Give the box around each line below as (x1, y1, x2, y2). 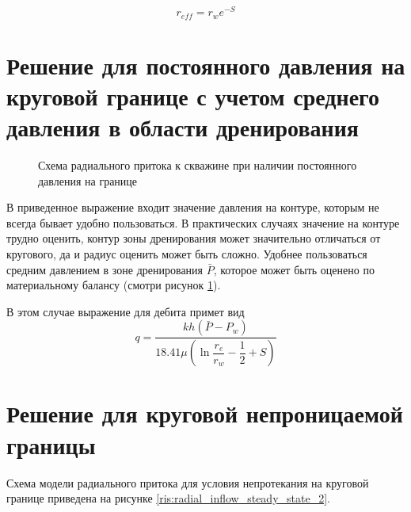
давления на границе (38, 172, 138, 189)
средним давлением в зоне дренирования (6, 261, 204, 277)
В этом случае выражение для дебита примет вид (6, 303, 245, 319)
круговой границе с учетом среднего (6, 79, 380, 112)
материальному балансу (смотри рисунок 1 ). (6, 277, 221, 293)
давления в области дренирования (6, 111, 359, 143)
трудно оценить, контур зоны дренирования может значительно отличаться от (6, 230, 381, 246)
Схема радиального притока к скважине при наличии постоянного (38, 157, 357, 174)
